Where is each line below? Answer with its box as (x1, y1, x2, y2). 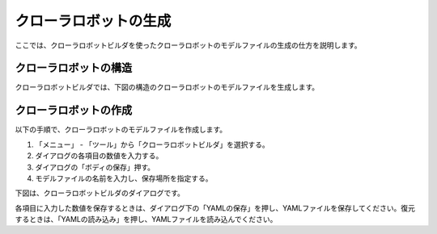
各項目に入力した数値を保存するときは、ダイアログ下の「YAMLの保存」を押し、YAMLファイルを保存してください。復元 (15, 203, 416, 213)
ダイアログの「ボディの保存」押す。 (35, 162, 155, 172)
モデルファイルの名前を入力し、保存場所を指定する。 (35, 173, 213, 183)
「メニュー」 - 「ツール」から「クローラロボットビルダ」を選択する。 (35, 140, 270, 149)
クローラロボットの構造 (15, 61, 133, 75)
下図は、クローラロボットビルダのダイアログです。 (15, 188, 185, 198)
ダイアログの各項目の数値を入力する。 (35, 151, 163, 161)
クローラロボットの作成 (15, 103, 133, 117)
